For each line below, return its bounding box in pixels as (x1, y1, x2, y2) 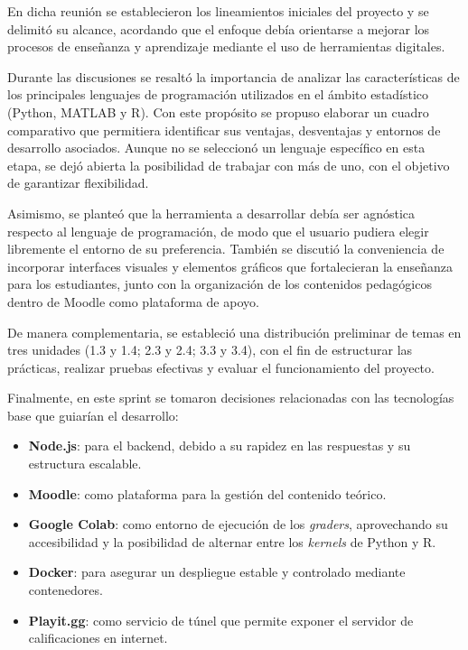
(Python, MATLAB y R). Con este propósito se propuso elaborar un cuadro (7, 102, 429, 121)
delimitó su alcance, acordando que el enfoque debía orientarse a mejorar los (7, 19, 430, 38)
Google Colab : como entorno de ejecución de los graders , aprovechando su (28, 515, 448, 534)
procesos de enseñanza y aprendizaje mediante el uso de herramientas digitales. (7, 37, 445, 56)
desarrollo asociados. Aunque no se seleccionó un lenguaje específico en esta (7, 138, 426, 157)
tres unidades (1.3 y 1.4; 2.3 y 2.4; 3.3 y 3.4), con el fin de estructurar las (7, 340, 413, 359)
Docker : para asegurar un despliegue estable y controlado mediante (28, 562, 406, 581)
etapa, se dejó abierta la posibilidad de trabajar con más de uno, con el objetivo (7, 155, 450, 174)
